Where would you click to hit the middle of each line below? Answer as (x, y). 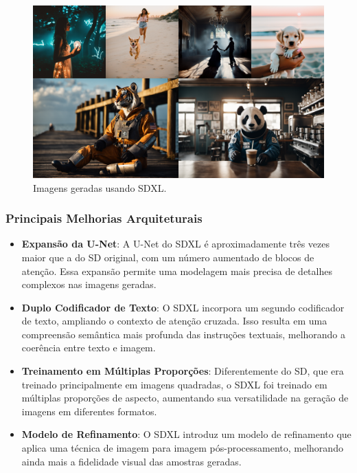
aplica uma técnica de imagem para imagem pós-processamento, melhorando (182, 448)
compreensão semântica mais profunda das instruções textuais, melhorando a (184, 334)
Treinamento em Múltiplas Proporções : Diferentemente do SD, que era (183, 371)
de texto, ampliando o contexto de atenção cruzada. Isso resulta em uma (174, 321)
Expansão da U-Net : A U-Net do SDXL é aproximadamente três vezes (176, 244)
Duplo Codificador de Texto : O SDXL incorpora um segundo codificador (183, 307)
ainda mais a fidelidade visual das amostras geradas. (131, 461)
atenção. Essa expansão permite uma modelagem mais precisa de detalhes (177, 271)
